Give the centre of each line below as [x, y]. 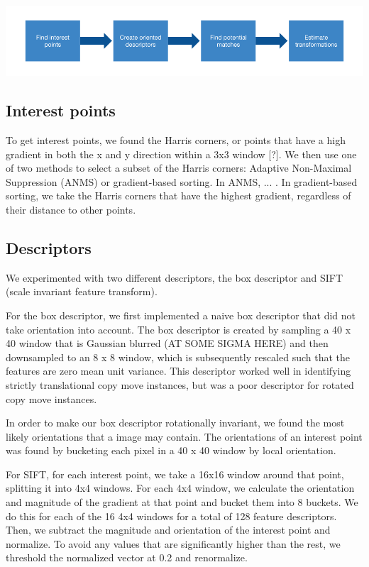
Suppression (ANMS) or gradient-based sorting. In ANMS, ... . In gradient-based [182, 181]
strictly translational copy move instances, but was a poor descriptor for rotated [180, 384]
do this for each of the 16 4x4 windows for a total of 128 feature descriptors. [171, 516]
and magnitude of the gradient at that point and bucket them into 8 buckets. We [182, 502]
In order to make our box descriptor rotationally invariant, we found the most [175, 423]
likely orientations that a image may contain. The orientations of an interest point [184, 436]
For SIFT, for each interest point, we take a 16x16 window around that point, [175, 474]
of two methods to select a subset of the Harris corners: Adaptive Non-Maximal [179, 168]
